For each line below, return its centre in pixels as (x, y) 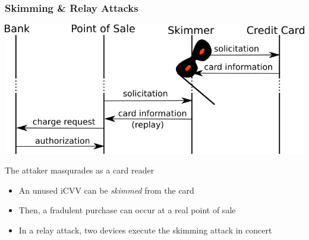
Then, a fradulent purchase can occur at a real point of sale (127, 210)
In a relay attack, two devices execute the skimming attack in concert (145, 230)
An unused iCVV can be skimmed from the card (106, 190)
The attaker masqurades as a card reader (80, 170)
